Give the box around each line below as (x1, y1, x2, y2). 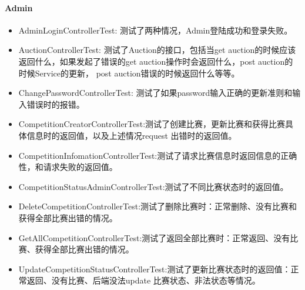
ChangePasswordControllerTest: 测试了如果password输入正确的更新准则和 (18, 86, 293, 99)
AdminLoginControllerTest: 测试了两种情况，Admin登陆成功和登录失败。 (18, 24, 293, 36)
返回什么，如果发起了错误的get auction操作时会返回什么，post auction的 (18, 55, 293, 67)
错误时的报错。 (26, 98, 85, 110)
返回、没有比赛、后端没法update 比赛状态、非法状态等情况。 (26, 274, 260, 286)
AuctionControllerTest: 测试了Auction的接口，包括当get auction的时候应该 (18, 44, 296, 56)
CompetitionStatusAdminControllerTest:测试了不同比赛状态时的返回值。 (18, 180, 289, 192)
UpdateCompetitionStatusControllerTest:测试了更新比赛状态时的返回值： (18, 262, 291, 275)
